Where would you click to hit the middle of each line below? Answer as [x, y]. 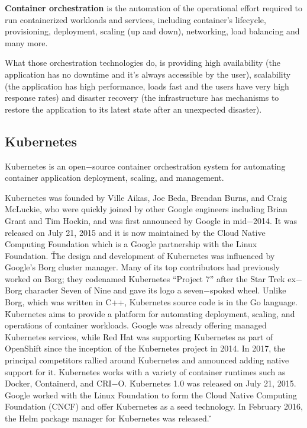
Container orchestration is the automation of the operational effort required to [154, 8]
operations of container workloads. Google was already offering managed [136, 325]
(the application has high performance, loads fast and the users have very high [147, 86]
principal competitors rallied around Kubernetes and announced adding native [147, 360]
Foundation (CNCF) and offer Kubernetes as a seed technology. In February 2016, [154, 406]
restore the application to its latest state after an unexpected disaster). [133, 109]
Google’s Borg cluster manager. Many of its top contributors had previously [142, 267]
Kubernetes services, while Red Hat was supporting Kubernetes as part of [139, 336]
